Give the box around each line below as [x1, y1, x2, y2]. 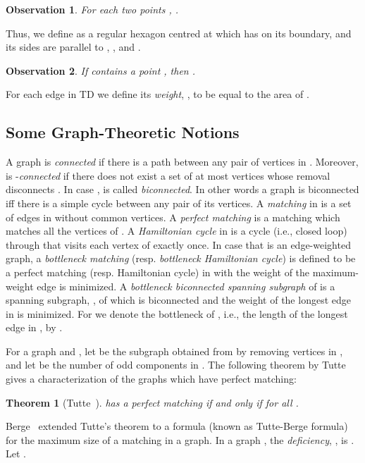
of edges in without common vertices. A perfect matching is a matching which [6, 209, 340, 224]
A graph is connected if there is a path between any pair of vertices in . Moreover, [6, 154, 359, 169]
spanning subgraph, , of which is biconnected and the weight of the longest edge [6, 292, 351, 307]
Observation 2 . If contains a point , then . [6, 63, 196, 78]
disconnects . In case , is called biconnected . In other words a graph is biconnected [6, 182, 359, 197]
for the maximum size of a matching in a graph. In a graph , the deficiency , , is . [6, 432, 354, 447]
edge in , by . [6, 320, 63, 335]
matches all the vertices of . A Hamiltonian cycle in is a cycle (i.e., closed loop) [6, 223, 347, 238]
